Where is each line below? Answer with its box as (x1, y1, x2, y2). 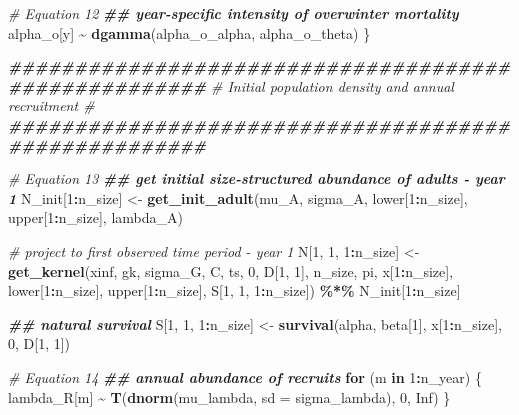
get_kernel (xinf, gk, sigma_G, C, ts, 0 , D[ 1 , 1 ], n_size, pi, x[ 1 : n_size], (8, 260, 454, 281)
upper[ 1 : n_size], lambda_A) (8, 207, 183, 228)
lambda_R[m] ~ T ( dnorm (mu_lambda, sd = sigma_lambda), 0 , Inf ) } (8, 386, 451, 407)
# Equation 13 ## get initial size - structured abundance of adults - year (8, 168, 505, 189)
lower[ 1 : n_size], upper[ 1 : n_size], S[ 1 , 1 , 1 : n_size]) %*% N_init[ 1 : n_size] (8, 280, 461, 301)
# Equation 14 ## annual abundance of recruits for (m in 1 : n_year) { (8, 366, 482, 387)
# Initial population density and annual (210, 75, 454, 96)
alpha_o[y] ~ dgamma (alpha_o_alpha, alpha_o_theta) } (8, 22, 371, 43)
